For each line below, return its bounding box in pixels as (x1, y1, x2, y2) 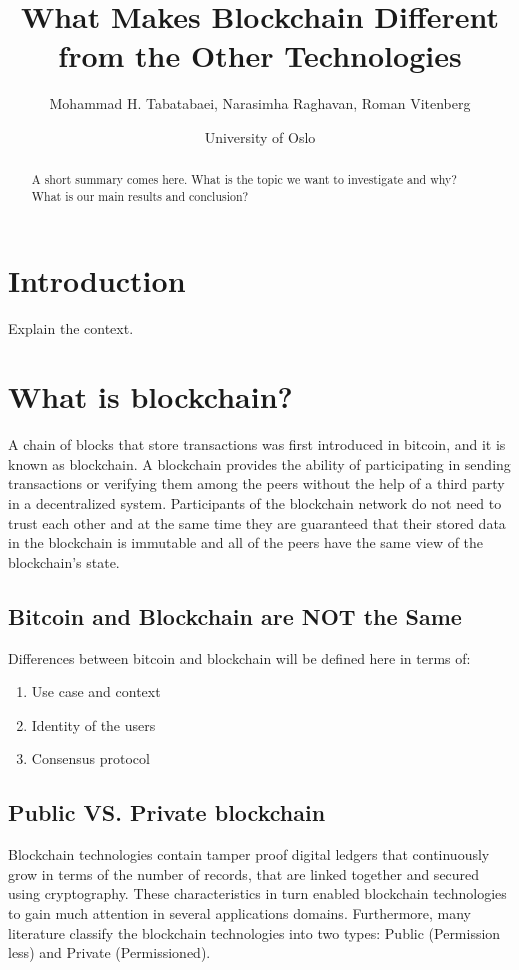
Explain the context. (8, 317, 134, 338)
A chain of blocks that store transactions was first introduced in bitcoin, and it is (8, 434, 506, 455)
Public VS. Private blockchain (8, 797, 326, 828)
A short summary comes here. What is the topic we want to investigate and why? (31, 171, 457, 188)
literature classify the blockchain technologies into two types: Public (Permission (8, 922, 501, 943)
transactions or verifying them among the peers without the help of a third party (8, 473, 505, 494)
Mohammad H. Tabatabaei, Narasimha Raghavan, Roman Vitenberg (49, 93, 471, 114)
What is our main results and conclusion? (31, 187, 249, 204)
